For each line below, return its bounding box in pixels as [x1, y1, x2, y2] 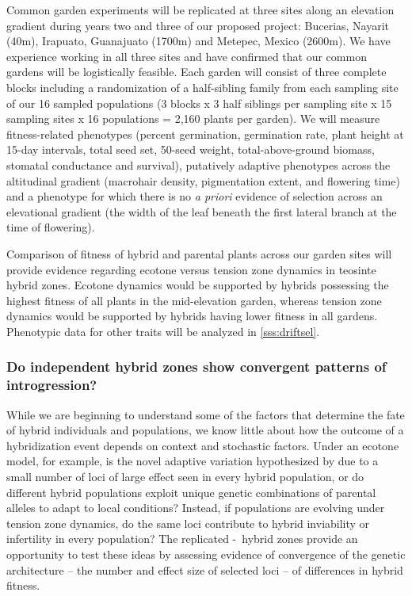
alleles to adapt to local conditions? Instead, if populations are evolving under [6, 499, 385, 516]
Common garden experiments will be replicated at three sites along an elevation [6, 2, 395, 17]
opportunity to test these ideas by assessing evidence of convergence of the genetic [6, 545, 406, 562]
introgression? [6, 375, 97, 395]
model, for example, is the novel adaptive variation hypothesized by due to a [6, 453, 379, 469]
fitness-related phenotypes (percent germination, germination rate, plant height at [6, 125, 404, 142]
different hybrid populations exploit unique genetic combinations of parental [6, 483, 376, 500]
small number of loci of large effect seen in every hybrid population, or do [6, 468, 364, 484]
